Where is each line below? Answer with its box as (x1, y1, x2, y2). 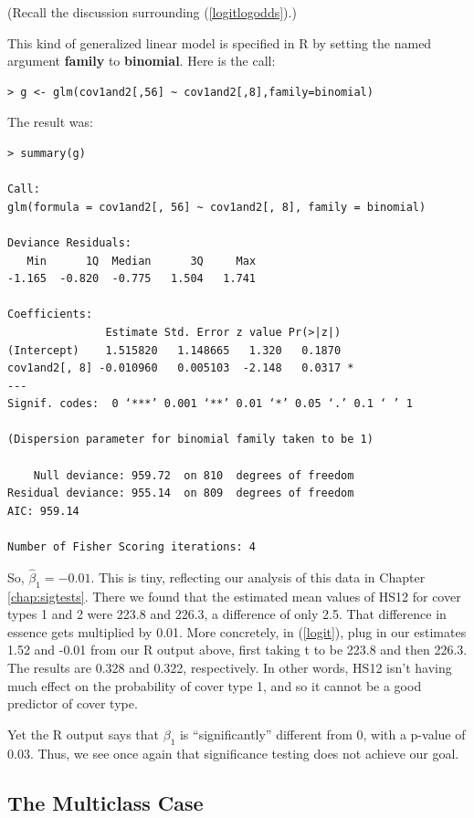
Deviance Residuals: (7, 236, 132, 249)
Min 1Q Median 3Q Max (26, 254, 257, 267)
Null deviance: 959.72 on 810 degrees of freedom (33, 468, 354, 482)
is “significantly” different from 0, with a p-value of (179, 724, 466, 743)
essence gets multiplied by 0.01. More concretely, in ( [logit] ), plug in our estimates (7, 622, 467, 641)
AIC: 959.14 (7, 504, 79, 518)
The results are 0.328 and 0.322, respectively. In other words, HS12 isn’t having (7, 658, 452, 677)
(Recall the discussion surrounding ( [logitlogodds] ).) (7, 3, 297, 21)
